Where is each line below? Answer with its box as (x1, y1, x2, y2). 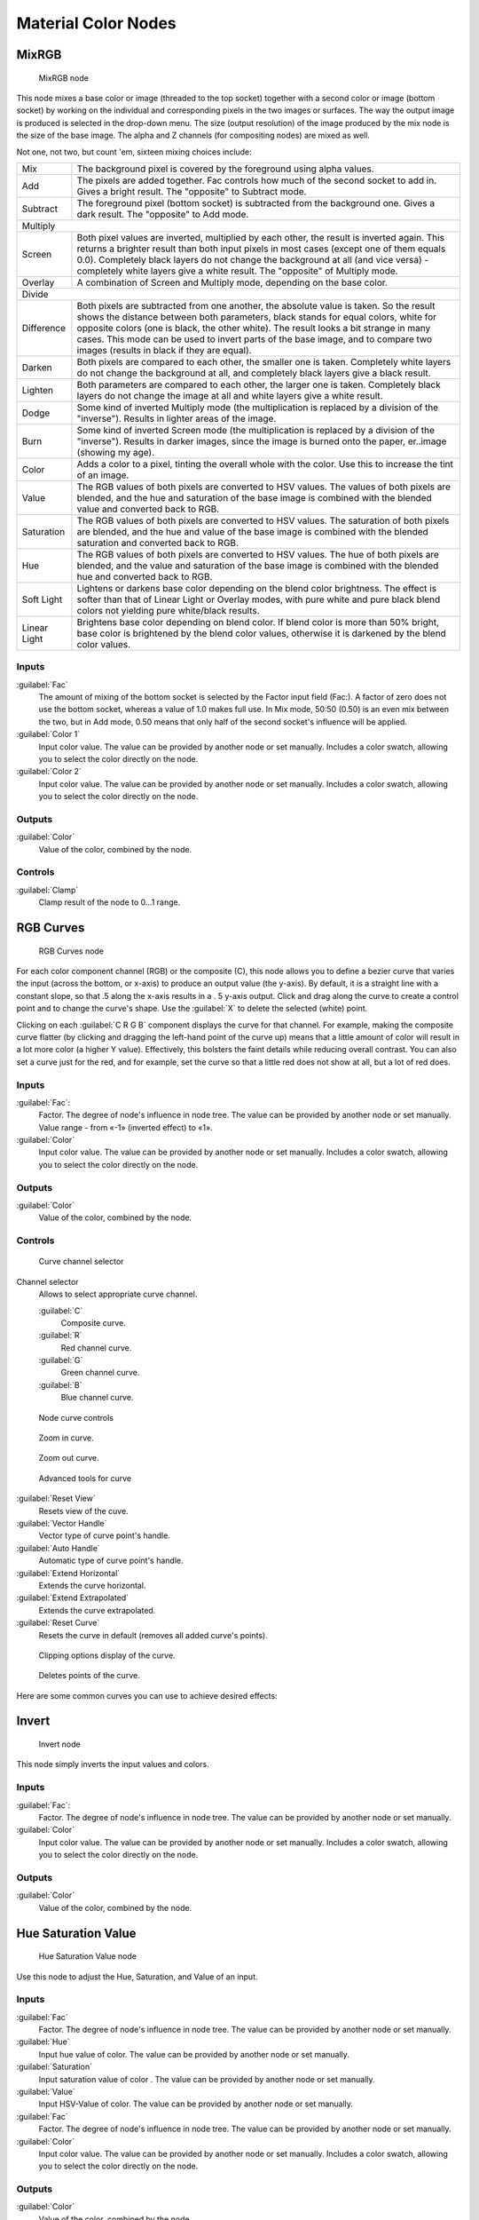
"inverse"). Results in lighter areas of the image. (76, 412, 277, 424)
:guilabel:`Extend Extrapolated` (16, 1592, 129, 1603)
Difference (21, 321, 67, 334)
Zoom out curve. (38, 1453, 99, 1463)
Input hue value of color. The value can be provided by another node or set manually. (38, 2049, 350, 2059)
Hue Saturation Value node (38, 1951, 137, 1962)
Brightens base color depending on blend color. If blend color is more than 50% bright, (76, 615, 439, 628)
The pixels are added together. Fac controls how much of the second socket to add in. (76, 174, 437, 186)
